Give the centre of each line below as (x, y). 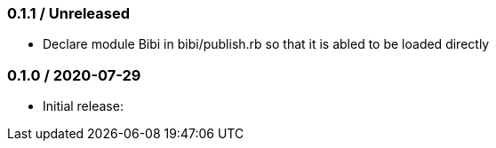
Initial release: (83, 106)
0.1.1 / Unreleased (68, 13)
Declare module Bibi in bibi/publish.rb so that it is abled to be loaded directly (266, 44)
